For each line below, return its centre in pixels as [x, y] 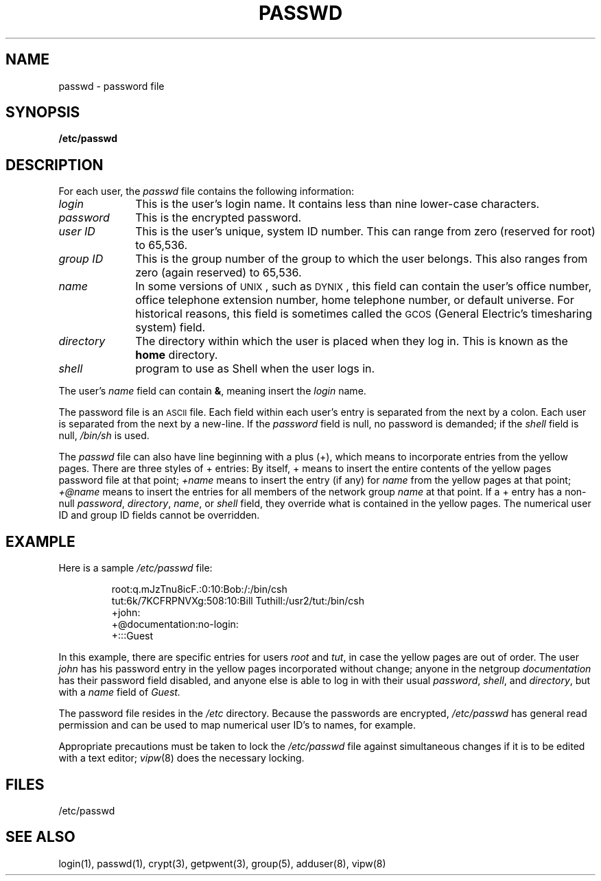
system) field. [170, 328]
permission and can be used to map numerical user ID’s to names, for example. [237, 725]
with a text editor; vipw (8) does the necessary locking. [181, 758]
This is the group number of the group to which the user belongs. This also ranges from [362, 259]
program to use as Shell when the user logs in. [255, 369]
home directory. [177, 355]
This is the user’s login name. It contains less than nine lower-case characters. [338, 204]
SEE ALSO [40, 837]
